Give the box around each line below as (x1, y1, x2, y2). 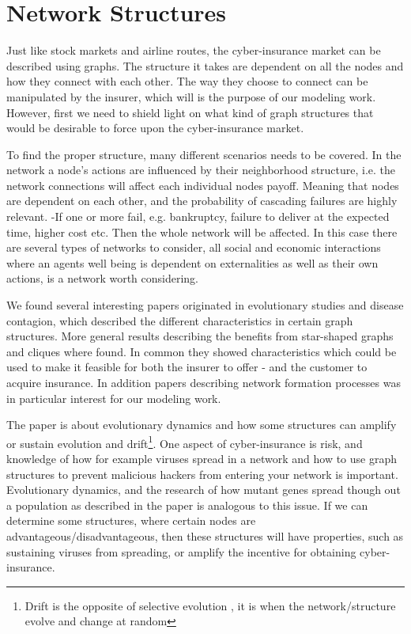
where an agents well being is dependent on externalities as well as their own (6, 254, 379, 271)
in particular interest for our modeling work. (6, 389, 221, 406)
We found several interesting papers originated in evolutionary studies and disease (6, 297, 404, 313)
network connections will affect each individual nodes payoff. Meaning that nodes (6, 177, 399, 193)
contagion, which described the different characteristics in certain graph (6, 312, 353, 328)
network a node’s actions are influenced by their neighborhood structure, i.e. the (6, 161, 396, 178)
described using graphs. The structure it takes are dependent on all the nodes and (6, 57, 404, 74)
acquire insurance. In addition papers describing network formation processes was (6, 374, 401, 390)
